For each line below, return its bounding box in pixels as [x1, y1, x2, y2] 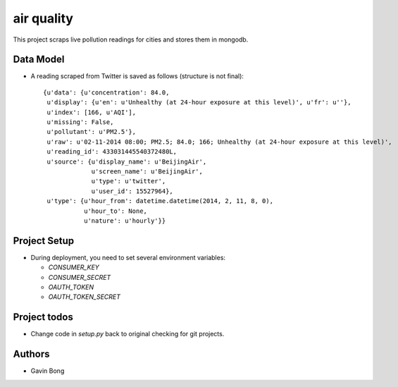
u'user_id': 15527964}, [91, 187, 174, 195]
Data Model [13, 54, 65, 66]
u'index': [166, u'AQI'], [46, 108, 137, 116]
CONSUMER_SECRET [48, 273, 111, 281]
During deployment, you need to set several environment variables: [30, 253, 225, 262]
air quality [13, 11, 74, 26]
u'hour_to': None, [83, 207, 148, 215]
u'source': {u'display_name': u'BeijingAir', [46, 157, 207, 166]
